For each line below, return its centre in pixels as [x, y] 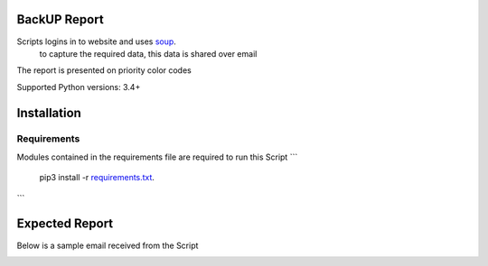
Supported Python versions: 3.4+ [79, 87]
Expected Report [65, 224]
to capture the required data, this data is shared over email [148, 53]
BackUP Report [60, 19]
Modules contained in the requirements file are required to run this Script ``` [157, 157]
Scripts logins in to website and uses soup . [96, 41]
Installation [49, 113]
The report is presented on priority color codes [104, 70]
